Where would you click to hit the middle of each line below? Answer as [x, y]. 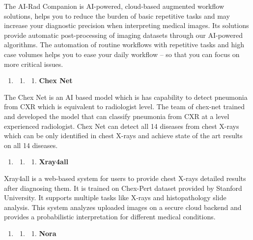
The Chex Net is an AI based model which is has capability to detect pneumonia [126, 97]
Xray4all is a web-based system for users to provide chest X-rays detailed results [125, 178]
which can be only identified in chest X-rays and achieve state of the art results [123, 135]
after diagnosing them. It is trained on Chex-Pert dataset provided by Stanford [123, 188]
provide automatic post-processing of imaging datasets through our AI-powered [123, 35]
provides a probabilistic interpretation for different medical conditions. [110, 217]
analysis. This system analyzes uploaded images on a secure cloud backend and [123, 207]
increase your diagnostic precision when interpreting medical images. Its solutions [126, 25]
